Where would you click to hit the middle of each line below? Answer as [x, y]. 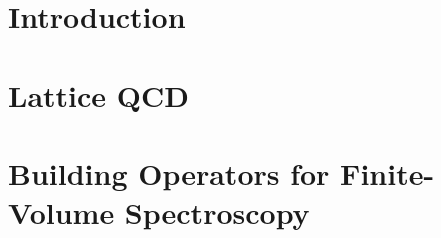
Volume [61, 212]
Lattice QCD [98, 94]
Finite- [387, 172]
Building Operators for [169, 172]
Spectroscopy [217, 212]
